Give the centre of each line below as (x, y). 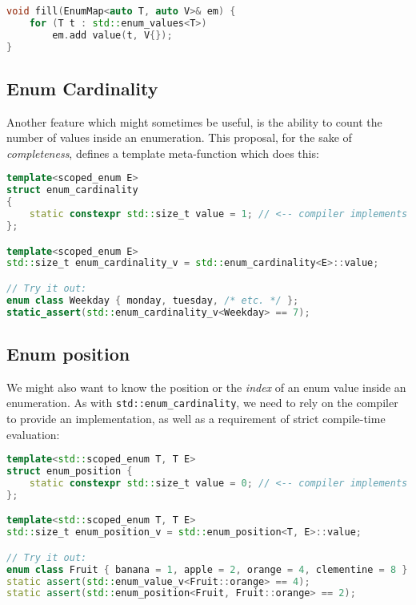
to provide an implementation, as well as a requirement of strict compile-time (196, 418)
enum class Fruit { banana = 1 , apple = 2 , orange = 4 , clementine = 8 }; (210, 569)
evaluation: (33, 434)
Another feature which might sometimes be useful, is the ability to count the (194, 121)
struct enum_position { (70, 472)
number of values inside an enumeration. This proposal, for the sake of (179, 137)
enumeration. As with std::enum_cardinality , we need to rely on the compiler (202, 403)
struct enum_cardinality (72, 190)
